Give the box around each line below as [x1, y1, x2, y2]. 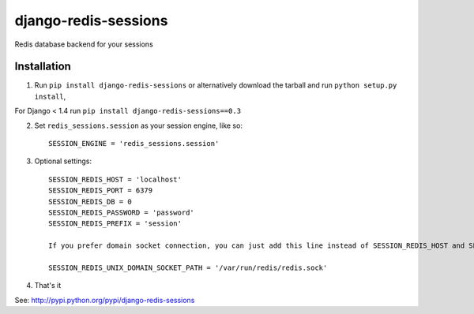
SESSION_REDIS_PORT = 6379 [48, 186, 153, 195]
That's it [34, 281, 62, 290]
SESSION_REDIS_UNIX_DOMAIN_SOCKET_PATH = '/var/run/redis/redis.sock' [48, 263, 328, 272]
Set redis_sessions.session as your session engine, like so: [34, 121, 243, 130]
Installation [14, 60, 71, 73]
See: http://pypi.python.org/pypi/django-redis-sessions [14, 295, 195, 305]
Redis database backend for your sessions [14, 39, 153, 49]
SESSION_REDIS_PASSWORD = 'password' [48, 207, 195, 217]
